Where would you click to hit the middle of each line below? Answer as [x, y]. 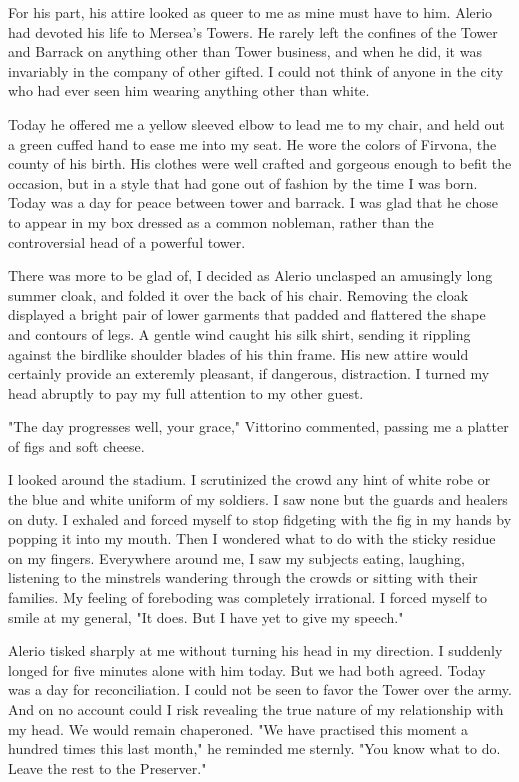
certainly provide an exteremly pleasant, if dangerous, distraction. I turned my [249, 373]
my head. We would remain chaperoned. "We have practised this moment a [238, 728]
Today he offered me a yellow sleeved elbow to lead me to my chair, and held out [256, 123]
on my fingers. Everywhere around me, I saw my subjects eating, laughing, [236, 557]
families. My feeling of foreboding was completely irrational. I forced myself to [248, 597]
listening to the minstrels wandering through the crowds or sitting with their [243, 577]
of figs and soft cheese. [76, 445]
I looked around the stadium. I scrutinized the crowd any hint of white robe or [249, 479]
